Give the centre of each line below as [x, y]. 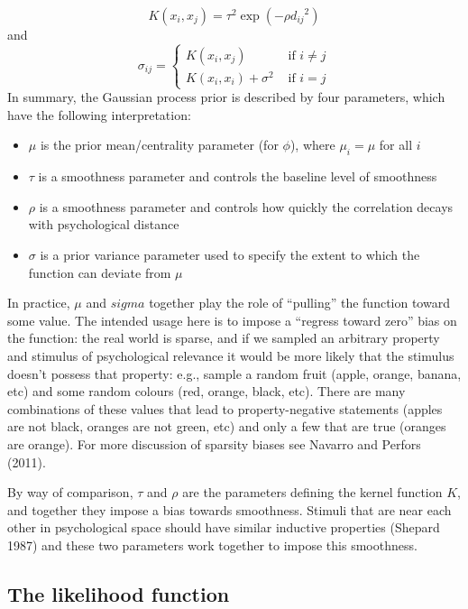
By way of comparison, [70, 492]
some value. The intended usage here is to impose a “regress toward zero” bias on [232, 320]
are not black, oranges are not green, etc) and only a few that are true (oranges [227, 426]
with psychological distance [104, 224]
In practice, [39, 303]
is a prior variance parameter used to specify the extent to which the [230, 255]
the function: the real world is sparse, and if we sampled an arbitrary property [224, 338]
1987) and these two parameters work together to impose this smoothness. [212, 544]
